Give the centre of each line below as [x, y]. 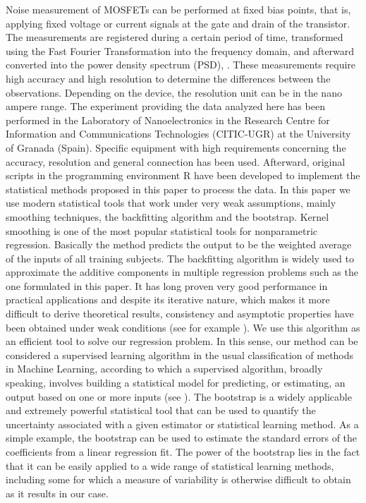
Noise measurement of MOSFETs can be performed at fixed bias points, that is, [178, 9]
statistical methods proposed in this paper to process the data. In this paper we [178, 189]
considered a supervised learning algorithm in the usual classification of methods [180, 354]
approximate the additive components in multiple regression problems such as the [182, 272]
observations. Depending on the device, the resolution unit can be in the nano [174, 92]
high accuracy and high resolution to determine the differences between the [168, 78]
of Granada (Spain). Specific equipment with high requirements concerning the [176, 147]
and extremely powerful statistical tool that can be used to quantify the [161, 410]
